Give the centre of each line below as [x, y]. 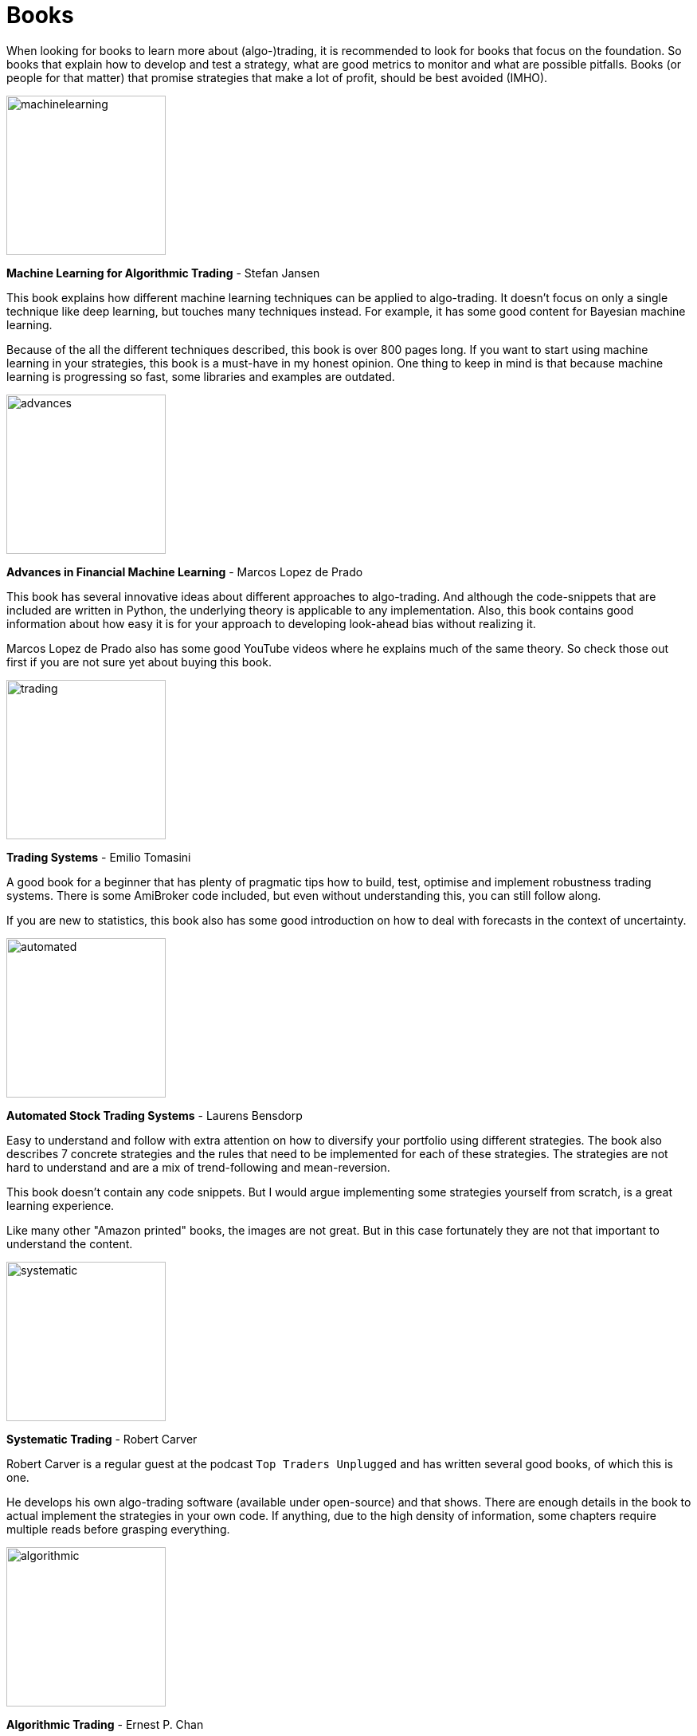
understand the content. [70, 1243]
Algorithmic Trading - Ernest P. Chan [105, 1724]
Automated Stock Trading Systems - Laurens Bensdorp [155, 1115]
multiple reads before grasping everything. [118, 1529]
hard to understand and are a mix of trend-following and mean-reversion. [198, 1167]
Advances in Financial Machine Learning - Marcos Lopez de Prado [185, 571]
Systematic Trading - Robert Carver [102, 1439]
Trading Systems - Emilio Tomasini [99, 857]
